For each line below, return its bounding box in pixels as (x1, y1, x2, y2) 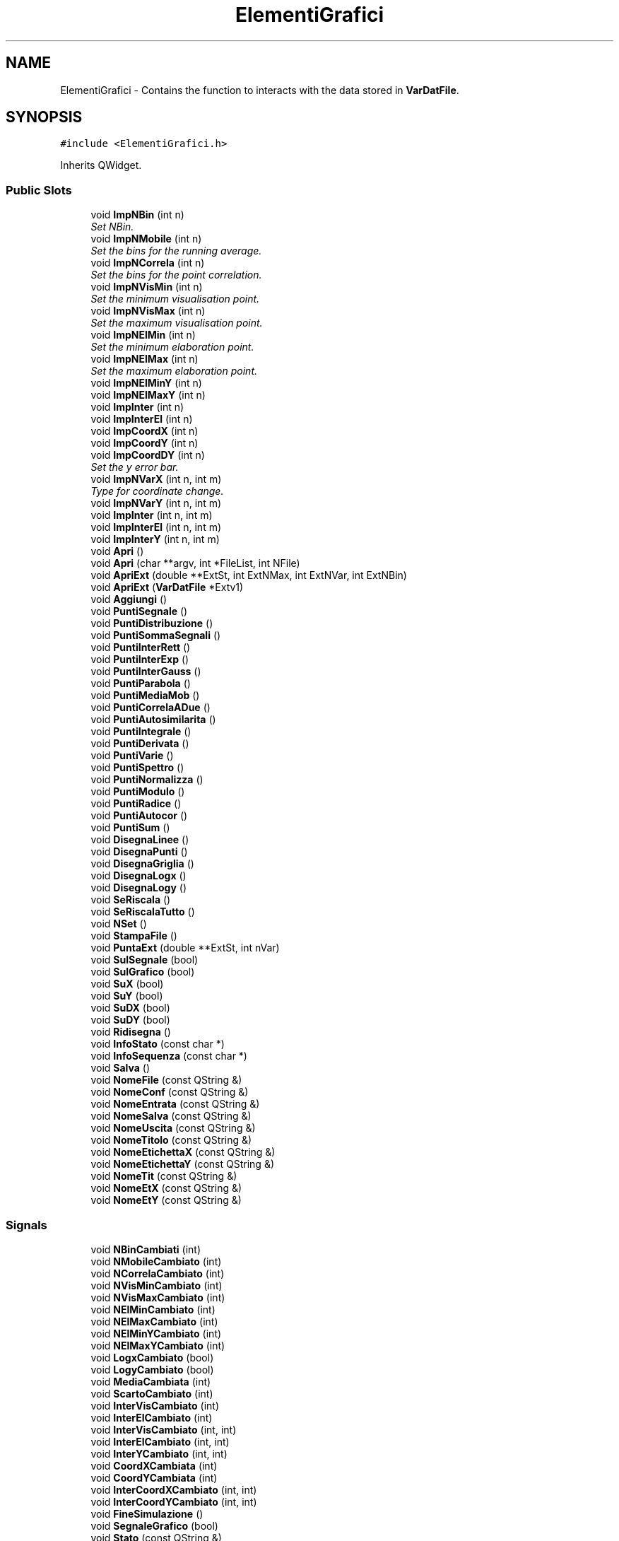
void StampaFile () (90, 930, 177, 942)
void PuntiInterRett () (90, 641, 191, 654)
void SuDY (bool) (90, 1014, 170, 1026)
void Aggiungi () (90, 593, 167, 606)
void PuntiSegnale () (90, 605, 188, 618)
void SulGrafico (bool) (90, 966, 195, 978)
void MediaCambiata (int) (90, 1375, 211, 1388)
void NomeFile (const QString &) (90, 1074, 242, 1086)
